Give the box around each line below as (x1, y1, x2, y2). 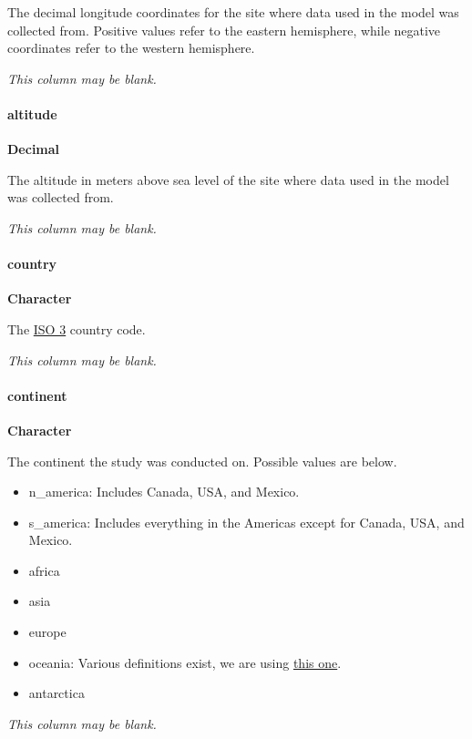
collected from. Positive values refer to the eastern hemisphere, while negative (7, 20, 441, 39)
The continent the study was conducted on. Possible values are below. (7, 451, 397, 470)
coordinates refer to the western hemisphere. (7, 38, 255, 57)
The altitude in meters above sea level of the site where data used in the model (7, 169, 449, 189)
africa (28, 560, 60, 580)
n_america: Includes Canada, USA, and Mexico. (28, 482, 300, 501)
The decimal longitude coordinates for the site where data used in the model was (7, 3, 459, 21)
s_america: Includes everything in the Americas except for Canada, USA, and (28, 512, 465, 531)
